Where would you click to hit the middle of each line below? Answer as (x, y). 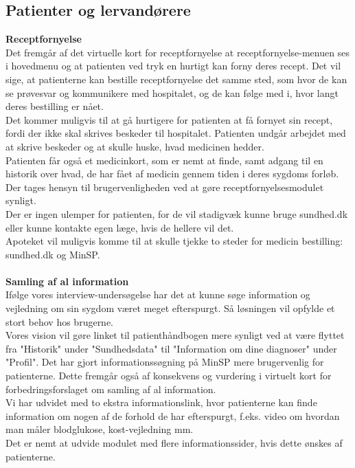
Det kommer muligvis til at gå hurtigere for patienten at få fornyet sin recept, (169, 119)
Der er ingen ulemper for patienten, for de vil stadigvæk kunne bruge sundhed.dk (177, 213)
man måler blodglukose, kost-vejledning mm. (100, 429)
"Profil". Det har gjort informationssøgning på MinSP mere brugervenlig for (165, 362)
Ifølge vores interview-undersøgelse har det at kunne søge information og (158, 294)
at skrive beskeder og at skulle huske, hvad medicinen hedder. (135, 146)
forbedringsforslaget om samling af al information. (111, 389)
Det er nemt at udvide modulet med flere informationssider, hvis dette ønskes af (174, 443)
